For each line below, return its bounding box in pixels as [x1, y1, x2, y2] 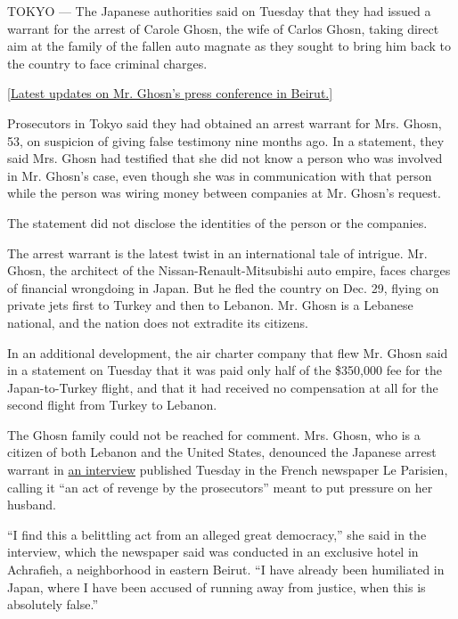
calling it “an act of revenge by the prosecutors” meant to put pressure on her [7, 477, 433, 496]
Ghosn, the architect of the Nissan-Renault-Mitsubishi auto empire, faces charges [7, 261, 451, 280]
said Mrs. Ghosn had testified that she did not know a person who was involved [7, 149, 443, 167]
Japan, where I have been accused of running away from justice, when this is [7, 577, 426, 596]
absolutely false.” [7, 595, 99, 614]
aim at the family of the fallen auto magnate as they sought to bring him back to [7, 37, 451, 55]
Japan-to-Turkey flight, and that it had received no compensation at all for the [7, 378, 438, 396]
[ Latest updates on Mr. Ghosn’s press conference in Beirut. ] [7, 84, 333, 102]
